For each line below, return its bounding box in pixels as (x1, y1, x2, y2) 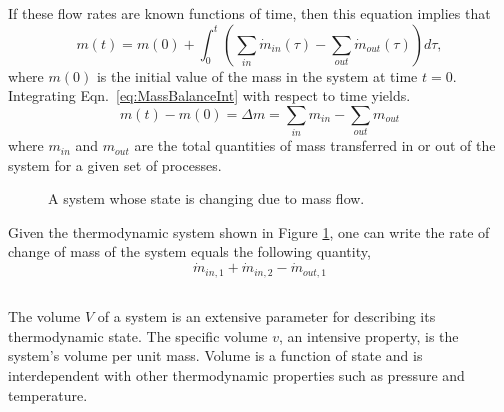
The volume (8, 306, 81, 327)
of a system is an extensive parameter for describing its (97, 306, 436, 327)
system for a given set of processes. (8, 154, 222, 175)
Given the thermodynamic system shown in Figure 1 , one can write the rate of (8, 221, 490, 242)
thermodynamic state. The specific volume (8, 325, 268, 346)
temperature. (8, 384, 88, 405)
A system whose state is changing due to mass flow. (48, 188, 365, 209)
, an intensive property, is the (279, 325, 459, 346)
